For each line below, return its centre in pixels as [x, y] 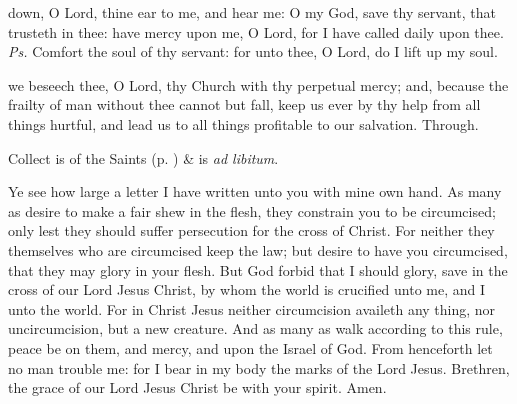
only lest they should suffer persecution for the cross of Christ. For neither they [251, 230]
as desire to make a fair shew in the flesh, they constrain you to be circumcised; [252, 210]
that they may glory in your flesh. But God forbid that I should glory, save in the [258, 269]
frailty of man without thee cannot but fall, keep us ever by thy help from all [244, 104]
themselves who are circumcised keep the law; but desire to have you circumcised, [258, 249]
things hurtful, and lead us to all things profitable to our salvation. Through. [243, 123]
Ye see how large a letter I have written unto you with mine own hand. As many [255, 191]
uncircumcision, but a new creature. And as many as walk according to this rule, [255, 328]
